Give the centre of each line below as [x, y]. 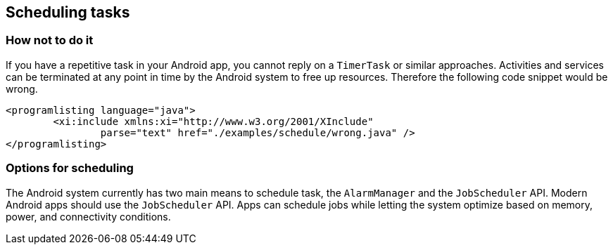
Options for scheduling [70, 168]
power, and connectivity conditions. [88, 216]
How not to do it [50, 40]
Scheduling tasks [68, 12]
